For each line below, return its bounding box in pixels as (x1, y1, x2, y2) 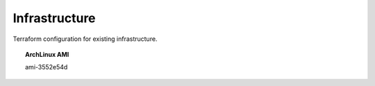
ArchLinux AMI (25, 50, 69, 58)
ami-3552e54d (25, 63, 68, 71)
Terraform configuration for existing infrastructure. (12, 35, 158, 43)
